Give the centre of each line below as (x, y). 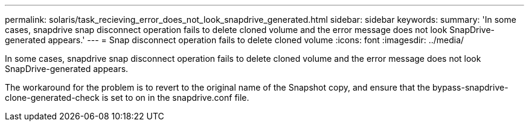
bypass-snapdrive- (470, 87)
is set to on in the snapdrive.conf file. (175, 97)
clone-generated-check (52, 97)
